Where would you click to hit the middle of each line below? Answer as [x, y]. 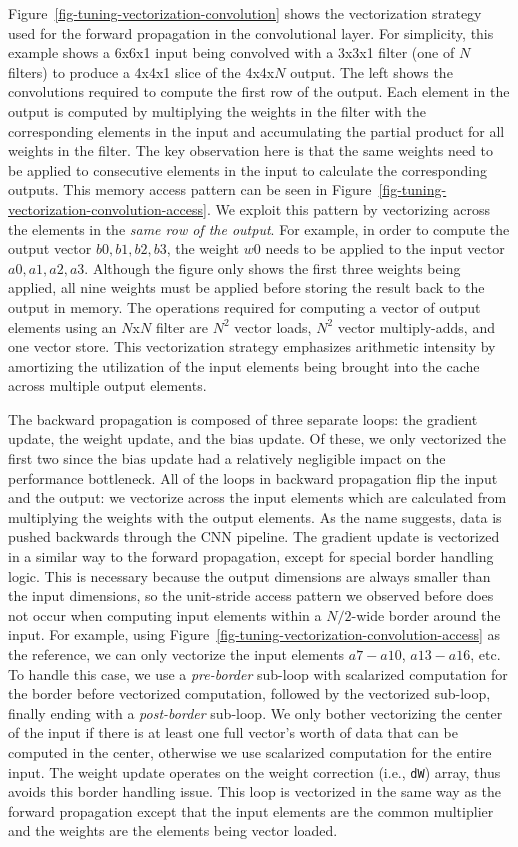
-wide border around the [426, 614]
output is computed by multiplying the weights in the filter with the [217, 110]
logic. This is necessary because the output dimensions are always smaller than [249, 575]
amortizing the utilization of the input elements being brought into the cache [244, 365]
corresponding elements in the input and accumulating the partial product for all [256, 130]
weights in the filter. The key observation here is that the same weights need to [250, 150]
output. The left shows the [371, 71]
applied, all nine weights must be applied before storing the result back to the [246, 287]
